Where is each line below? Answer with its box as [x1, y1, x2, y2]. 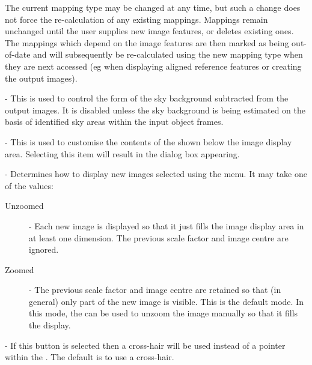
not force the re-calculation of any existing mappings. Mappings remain [5, 13, 268, 25]
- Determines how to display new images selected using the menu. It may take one [5, 167, 307, 180]
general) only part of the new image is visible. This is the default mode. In [29, 295, 304, 307]
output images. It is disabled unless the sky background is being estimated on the [5, 103, 305, 116]
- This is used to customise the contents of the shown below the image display [5, 135, 292, 148]
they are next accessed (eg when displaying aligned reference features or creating [5, 59, 302, 72]
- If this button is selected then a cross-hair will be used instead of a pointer [5, 339, 286, 351]
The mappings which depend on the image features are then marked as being [5, 36, 289, 49]
